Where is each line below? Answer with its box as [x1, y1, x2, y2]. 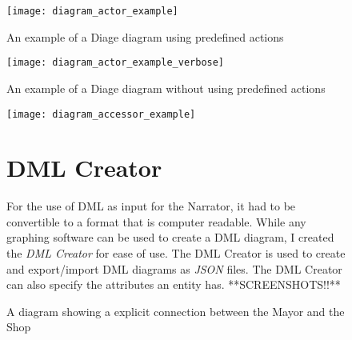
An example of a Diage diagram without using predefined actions [6, 79, 326, 96]
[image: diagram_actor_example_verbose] [6, 57, 225, 69]
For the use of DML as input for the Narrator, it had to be [6, 198, 296, 214]
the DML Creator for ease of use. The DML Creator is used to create [6, 245, 346, 262]
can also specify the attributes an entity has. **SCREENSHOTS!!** [6, 276, 341, 293]
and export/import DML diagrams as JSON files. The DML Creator [6, 260, 342, 277]
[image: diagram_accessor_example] [6, 108, 196, 120]
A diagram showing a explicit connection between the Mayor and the [6, 302, 345, 319]
